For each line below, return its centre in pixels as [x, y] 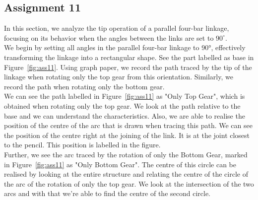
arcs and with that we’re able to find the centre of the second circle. [107, 193]
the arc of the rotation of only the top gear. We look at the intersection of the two [129, 183]
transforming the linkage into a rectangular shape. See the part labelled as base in [129, 57]
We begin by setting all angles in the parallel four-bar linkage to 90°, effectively [125, 47]
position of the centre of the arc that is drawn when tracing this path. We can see [128, 125]
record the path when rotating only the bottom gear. [84, 86]
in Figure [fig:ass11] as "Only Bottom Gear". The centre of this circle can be [120, 164]
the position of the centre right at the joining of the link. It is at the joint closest [127, 135]
